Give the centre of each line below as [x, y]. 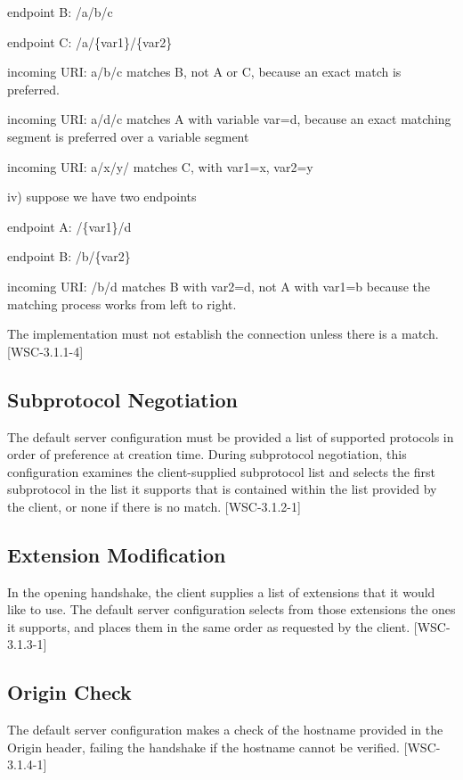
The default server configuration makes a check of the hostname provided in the [225, 730]
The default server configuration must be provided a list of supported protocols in [231, 436]
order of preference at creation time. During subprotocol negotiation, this [207, 454]
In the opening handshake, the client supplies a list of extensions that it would [221, 591]
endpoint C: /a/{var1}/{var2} [90, 41]
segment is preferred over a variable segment [128, 136]
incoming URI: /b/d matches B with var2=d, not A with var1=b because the [219, 286]
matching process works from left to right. [122, 304]
